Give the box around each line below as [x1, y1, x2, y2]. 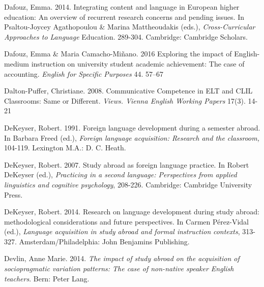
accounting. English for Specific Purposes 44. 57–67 [4, 68, 163, 79]
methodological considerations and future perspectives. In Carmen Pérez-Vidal [4, 216, 249, 227]
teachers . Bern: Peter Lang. [4, 273, 90, 283]
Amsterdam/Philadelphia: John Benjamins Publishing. [19, 236, 190, 246]
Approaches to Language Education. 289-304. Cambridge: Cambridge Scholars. [4, 31, 248, 42]
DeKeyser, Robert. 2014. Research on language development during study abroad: [4, 206, 259, 217]
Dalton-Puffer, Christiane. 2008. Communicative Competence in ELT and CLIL [4, 85, 253, 96]
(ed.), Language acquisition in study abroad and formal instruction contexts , [4, 226, 240, 237]
